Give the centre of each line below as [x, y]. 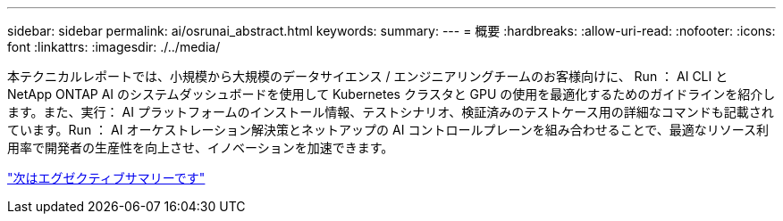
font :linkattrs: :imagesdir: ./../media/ [114, 47]
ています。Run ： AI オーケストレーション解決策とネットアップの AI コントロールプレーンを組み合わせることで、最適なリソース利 [388, 130]
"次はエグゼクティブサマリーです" [106, 178]
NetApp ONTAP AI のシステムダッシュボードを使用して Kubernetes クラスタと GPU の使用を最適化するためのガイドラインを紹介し [391, 94]
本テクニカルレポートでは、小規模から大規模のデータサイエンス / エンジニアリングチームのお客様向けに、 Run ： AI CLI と [368, 76]
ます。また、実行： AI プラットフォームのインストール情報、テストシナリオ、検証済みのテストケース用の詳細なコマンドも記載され [391, 112]
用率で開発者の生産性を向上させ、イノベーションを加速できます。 [201, 147]
